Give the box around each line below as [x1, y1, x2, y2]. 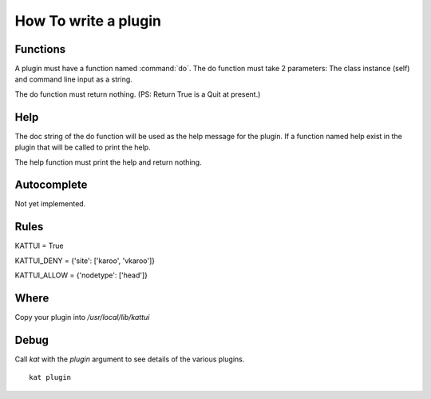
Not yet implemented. [14, 199, 86, 209]
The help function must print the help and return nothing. [14, 157, 203, 167]
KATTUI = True [14, 241, 64, 251]
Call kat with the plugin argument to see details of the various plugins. [14, 354, 245, 364]
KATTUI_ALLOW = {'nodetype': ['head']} [14, 270, 148, 280]
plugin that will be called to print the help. [14, 142, 151, 152]
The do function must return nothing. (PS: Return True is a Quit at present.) [14, 89, 261, 99]
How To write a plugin [14, 12, 161, 30]
